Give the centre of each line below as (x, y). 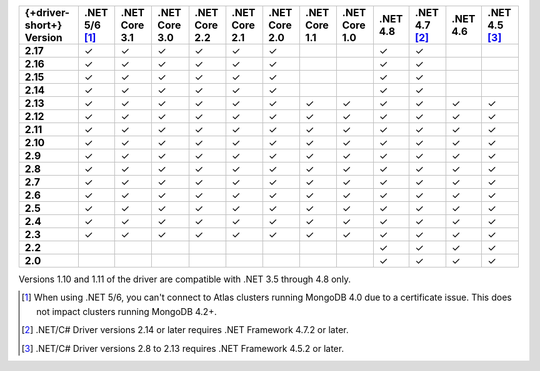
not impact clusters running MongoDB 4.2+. (126, 311)
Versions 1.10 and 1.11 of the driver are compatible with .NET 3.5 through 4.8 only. (185, 279)
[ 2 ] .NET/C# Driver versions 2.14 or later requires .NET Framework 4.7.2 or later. (185, 330)
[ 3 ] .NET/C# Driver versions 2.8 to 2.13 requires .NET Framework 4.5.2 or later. (183, 348)
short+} (43, 25)
